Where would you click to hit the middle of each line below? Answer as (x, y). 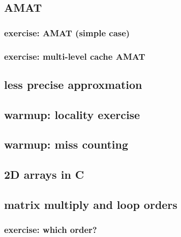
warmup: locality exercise (72, 114)
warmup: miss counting (66, 144)
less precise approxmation (73, 84)
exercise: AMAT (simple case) (67, 32)
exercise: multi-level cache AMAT (75, 56)
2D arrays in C (44, 174)
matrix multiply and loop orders (91, 204)
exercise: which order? (51, 230)
